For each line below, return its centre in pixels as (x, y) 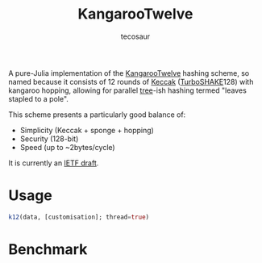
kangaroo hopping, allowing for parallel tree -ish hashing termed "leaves (128, 90)
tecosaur (135, 36)
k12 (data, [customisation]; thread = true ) (79, 217)
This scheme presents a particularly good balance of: (97, 115)
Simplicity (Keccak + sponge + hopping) (87, 130)
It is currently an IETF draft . (54, 163)
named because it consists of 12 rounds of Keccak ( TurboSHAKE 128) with (131, 81)
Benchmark (48, 249)
